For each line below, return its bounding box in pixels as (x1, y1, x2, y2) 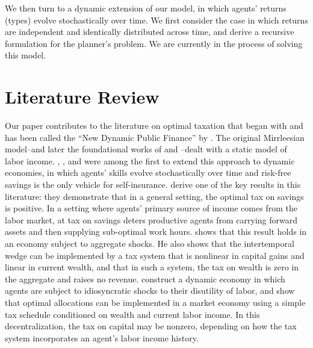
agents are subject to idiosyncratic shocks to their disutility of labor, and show (5, 284, 295, 297)
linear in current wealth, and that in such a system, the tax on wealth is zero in (5, 261, 299, 273)
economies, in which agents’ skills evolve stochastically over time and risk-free (5, 166, 291, 179)
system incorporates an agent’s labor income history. (5, 331, 199, 344)
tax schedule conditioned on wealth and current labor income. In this (5, 308, 260, 320)
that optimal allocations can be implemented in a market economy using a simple (5, 296, 306, 308)
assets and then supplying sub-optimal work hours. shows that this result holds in (5, 225, 307, 238)
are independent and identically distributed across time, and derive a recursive (5, 25, 294, 38)
